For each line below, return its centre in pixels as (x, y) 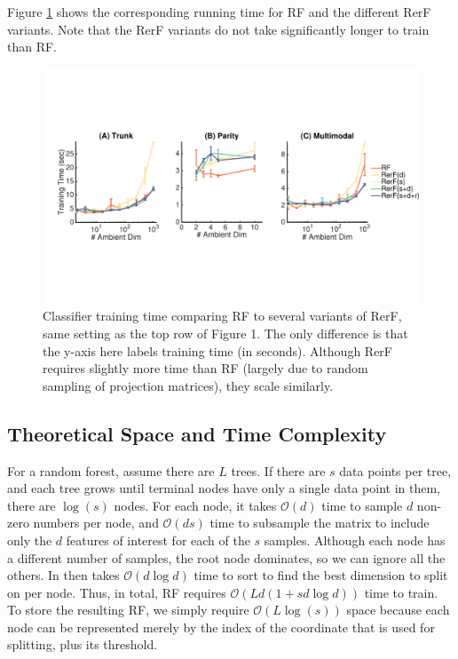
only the (30, 540)
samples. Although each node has (355, 540)
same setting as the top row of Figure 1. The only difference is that (225, 333)
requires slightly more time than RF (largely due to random (205, 368)
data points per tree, (395, 470)
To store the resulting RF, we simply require (128, 610)
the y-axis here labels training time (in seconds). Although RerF (217, 350)
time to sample (362, 505)
